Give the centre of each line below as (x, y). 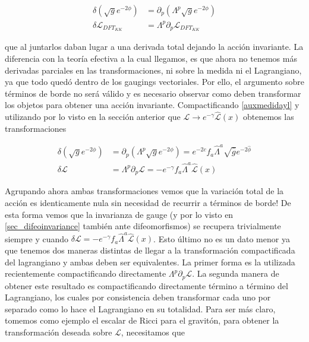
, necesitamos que (153, 332)
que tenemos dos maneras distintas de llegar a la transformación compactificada (150, 250)
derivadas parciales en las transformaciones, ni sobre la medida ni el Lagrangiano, (153, 70)
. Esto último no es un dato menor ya (222, 238)
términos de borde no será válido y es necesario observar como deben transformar (153, 93)
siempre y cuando (37, 238)
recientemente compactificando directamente (86, 273)
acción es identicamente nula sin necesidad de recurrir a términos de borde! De (148, 202)
